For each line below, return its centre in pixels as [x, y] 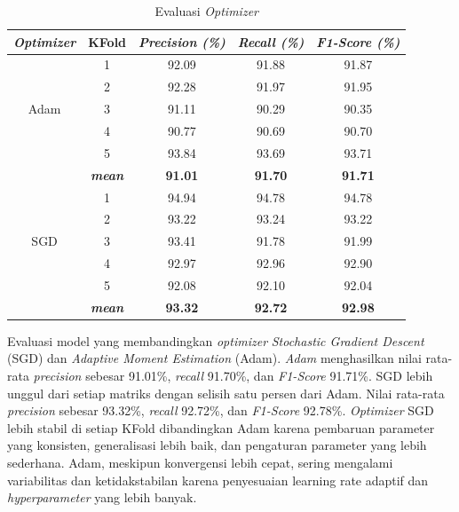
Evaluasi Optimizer [206, 11]
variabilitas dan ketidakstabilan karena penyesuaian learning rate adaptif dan [218, 480]
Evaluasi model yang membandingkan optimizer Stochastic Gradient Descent [216, 340]
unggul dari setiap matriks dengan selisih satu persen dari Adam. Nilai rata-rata [226, 393]
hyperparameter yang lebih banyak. [102, 497]
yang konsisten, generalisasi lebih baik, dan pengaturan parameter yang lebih [217, 445]
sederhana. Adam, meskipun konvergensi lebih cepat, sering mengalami [200, 462]
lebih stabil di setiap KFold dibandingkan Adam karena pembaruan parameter [221, 427]
